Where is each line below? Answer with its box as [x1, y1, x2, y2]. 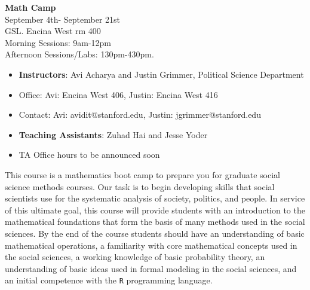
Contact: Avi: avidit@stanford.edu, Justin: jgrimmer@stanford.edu [19, 108, 261, 121]
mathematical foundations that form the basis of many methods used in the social [5, 215, 305, 228]
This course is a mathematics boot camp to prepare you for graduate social [5, 168, 280, 181]
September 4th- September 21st [5, 13, 121, 25]
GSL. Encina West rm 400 [5, 25, 101, 37]
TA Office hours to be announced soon [19, 148, 160, 161]
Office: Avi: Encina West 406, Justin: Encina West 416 [19, 88, 218, 100]
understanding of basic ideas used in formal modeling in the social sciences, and [5, 262, 297, 274]
